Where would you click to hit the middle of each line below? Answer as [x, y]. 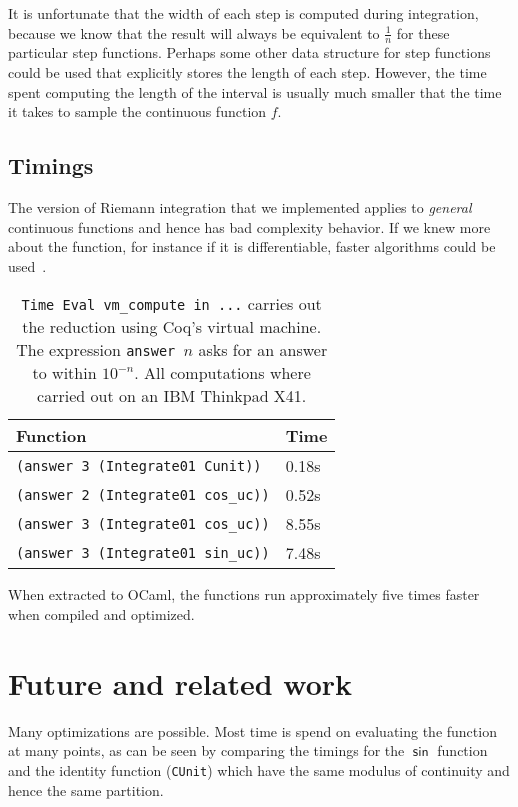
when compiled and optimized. [101, 613]
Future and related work [180, 682]
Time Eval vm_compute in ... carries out [171, 304]
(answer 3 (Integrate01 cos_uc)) [143, 523]
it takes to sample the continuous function [137, 111]
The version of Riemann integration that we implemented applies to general [240, 207]
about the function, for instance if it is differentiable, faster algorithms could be [252, 246]
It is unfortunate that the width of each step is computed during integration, [243, 13]
